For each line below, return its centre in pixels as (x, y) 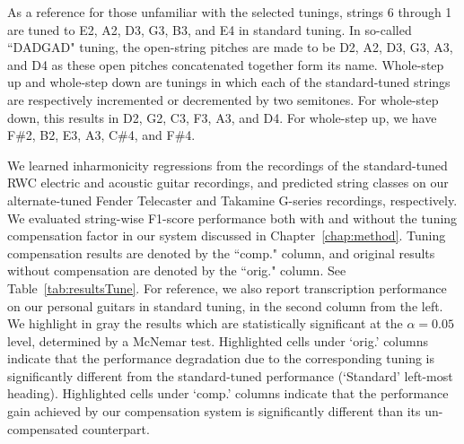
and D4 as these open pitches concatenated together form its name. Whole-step (226, 64)
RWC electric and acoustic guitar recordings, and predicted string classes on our (228, 183)
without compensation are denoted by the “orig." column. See (177, 270)
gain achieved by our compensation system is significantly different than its (214, 411)
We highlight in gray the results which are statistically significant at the (205, 323)
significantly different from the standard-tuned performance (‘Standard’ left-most (230, 375)
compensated (43, 428)
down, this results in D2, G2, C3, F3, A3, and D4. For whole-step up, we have (222, 117)
